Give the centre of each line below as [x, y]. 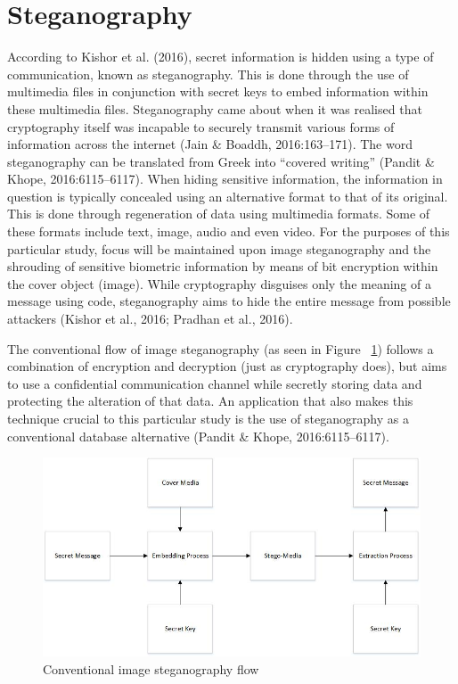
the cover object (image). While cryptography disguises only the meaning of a [219, 283]
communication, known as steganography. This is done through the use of [208, 74]
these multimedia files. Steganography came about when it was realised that [215, 108]
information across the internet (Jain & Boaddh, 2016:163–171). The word [210, 144]
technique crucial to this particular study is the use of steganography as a [208, 418]
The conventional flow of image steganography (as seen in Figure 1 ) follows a [221, 348]
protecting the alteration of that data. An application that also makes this [210, 401]
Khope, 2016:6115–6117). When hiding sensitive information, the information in [225, 179]
